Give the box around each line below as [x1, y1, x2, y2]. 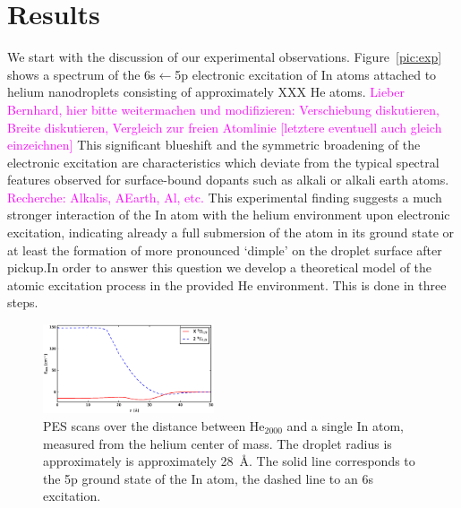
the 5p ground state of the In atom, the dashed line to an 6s [43, 469, 373, 487]
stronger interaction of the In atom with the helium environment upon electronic [7, 205, 450, 224]
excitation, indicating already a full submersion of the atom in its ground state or [7, 223, 455, 242]
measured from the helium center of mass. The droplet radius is [43, 434, 392, 452]
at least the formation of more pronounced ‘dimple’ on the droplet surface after [7, 240, 442, 259]
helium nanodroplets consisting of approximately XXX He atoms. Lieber [7, 82, 405, 101]
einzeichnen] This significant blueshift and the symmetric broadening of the [7, 135, 421, 154]
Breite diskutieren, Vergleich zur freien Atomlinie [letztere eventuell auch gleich [7, 117, 442, 136]
